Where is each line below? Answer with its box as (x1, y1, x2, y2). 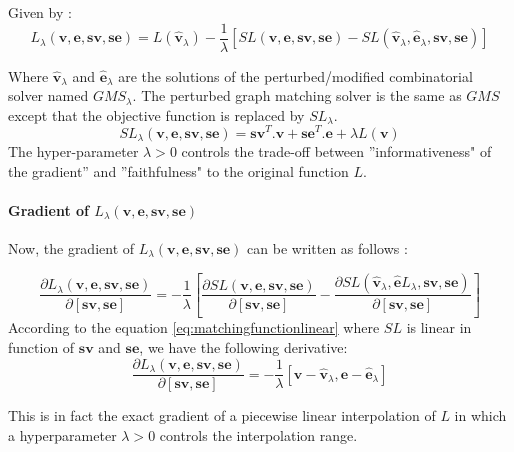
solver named (8, 85, 89, 106)
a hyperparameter (8, 424, 117, 445)
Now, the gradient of (8, 237, 135, 258)
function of (8, 337, 75, 358)
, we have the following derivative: (139, 337, 348, 358)
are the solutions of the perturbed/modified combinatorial (118, 65, 473, 86)
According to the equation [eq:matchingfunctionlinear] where (8, 317, 380, 338)
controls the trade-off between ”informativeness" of (181, 140, 492, 161)
